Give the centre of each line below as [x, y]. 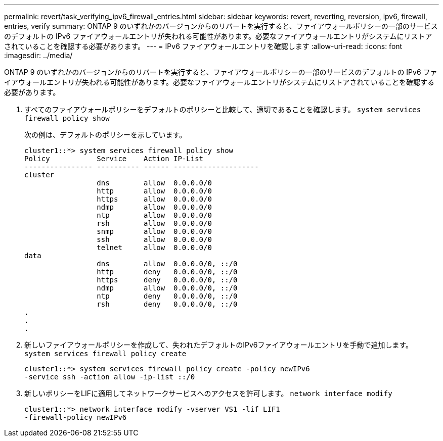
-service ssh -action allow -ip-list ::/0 [110, 377]
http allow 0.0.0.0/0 [154, 191]
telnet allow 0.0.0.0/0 [154, 248]
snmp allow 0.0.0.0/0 [154, 231]
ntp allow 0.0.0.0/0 [154, 215]
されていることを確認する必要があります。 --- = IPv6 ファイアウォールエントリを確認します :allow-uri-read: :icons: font [203, 46]
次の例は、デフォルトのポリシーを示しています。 [105, 135]
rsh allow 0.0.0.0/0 [154, 223]
